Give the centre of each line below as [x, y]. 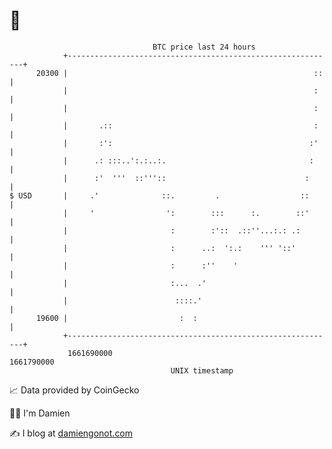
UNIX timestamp [202, 370]
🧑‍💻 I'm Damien [40, 413]
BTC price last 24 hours [204, 47]
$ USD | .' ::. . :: [159, 195]
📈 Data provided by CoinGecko [74, 390]
